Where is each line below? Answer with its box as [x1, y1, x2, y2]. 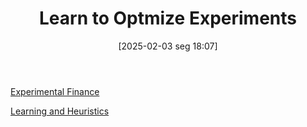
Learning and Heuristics [10, 105, 110, 117]
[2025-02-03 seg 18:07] [118, 40, 218, 52]
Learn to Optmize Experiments [39, 7, 297, 30]
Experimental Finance [10, 85, 100, 97]
